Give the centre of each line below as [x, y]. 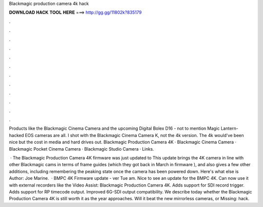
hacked [17, 135]
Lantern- [230, 128]
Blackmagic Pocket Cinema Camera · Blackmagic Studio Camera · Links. [82, 149]
